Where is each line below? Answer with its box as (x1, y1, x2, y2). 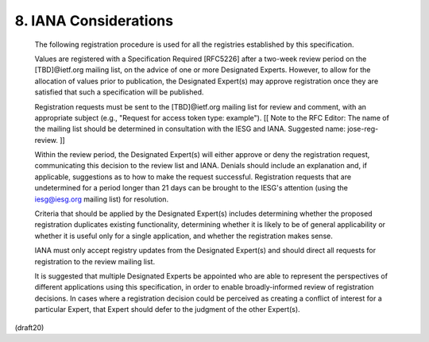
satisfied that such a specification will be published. (34, 87, 204, 97)
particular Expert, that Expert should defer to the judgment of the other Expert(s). (34, 305, 301, 314)
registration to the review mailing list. (34, 256, 155, 266)
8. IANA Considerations (14, 12, 174, 29)
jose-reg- (346, 124, 379, 134)
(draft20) (14, 322, 44, 332)
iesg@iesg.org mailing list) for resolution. (34, 194, 169, 204)
